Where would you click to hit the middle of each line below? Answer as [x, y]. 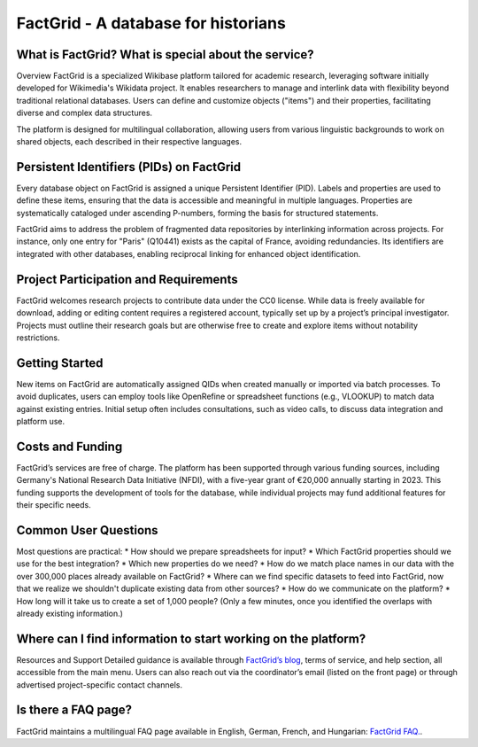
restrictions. [39, 338]
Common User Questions [87, 530]
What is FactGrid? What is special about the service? [165, 54]
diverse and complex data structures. [85, 113]
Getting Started [60, 363]
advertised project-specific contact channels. [100, 685]
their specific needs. [54, 505]
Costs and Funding [69, 446]
